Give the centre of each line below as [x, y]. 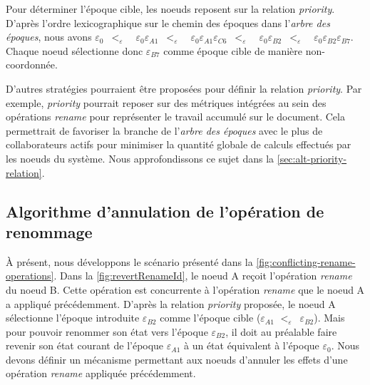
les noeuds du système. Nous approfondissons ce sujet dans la [140, 158]
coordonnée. [32, 65]
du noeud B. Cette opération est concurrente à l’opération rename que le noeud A [185, 289]
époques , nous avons [49, 37]
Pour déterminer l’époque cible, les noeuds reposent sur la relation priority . [170, 9]
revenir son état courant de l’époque [85, 345]
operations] [30, 276]
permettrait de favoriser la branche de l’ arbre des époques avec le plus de [164, 130]
